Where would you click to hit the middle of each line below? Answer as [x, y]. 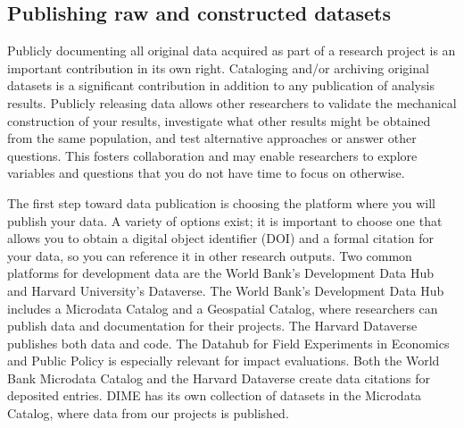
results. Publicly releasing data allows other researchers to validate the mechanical [232, 102]
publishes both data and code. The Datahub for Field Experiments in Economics [228, 343]
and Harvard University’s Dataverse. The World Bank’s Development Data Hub [226, 290]
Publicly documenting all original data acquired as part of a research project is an [232, 50]
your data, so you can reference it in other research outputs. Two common [210, 255]
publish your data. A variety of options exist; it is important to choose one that [225, 220]
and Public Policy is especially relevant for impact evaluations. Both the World [224, 361]
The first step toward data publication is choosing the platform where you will [221, 202]
